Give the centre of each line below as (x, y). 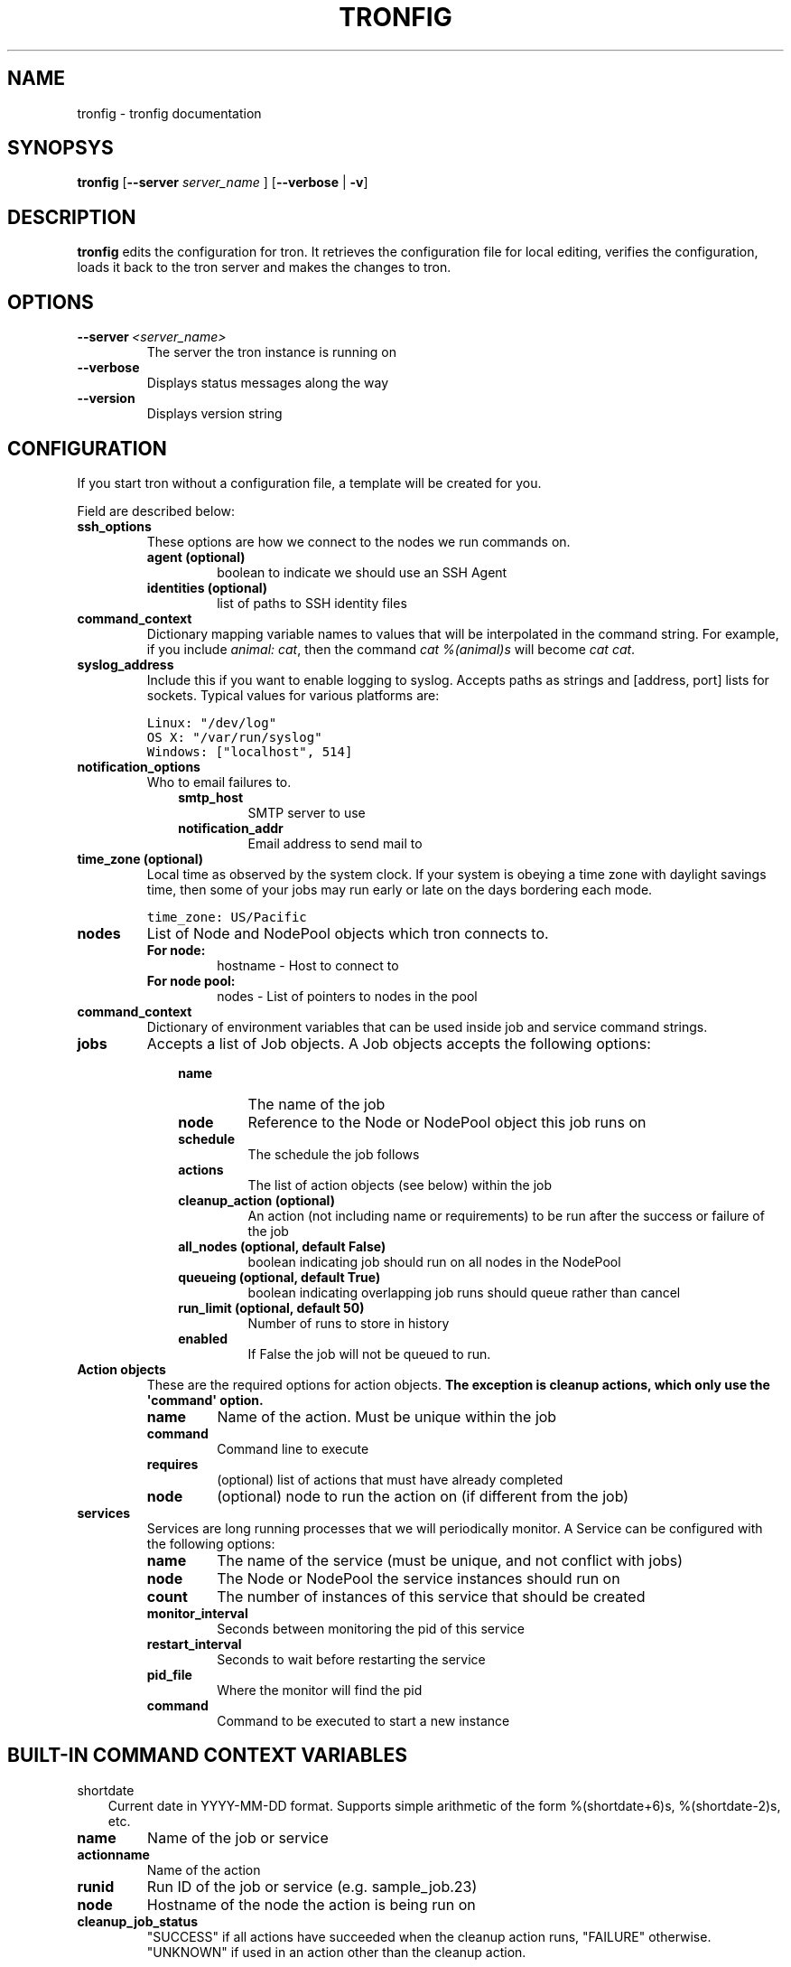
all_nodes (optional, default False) (282, 1246)
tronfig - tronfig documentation (169, 113)
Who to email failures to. (219, 782)
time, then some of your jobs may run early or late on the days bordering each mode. (400, 889)
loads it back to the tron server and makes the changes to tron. (264, 267)
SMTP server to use (307, 812)
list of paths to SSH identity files (312, 603)
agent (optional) (196, 557)
